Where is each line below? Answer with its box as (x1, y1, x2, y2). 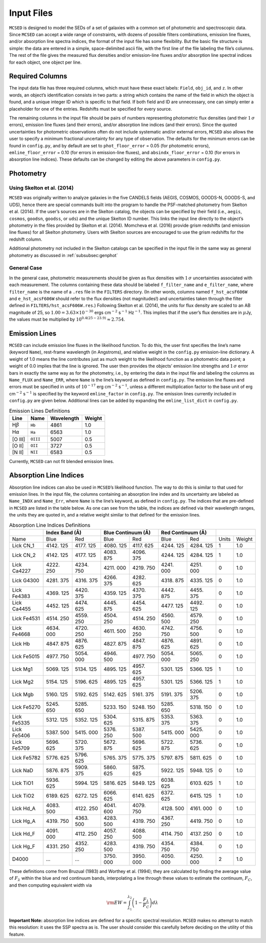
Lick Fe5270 (12, 703, 41, 710)
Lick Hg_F (12, 843, 35, 850)
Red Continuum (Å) (161, 529, 207, 536)
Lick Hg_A (12, 817, 36, 824)
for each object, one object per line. (9, 59, 82, 65)
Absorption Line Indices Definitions (9, 521, 91, 528)
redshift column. (9, 236, 42, 242)
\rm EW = (106, 900, 127, 905)
